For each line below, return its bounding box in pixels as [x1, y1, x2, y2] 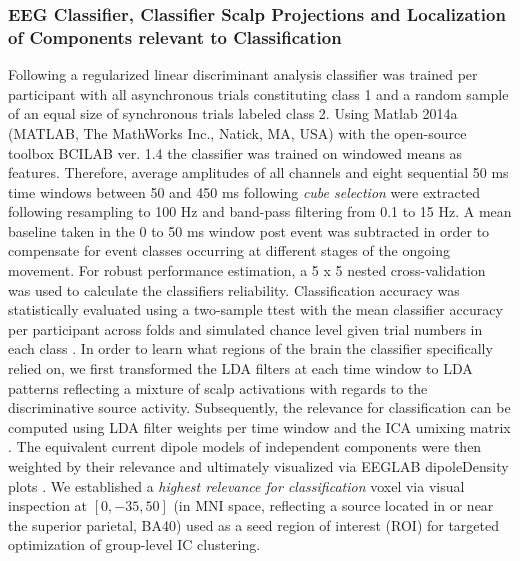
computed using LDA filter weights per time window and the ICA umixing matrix [8, 416, 511, 437]
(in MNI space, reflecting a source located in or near [173, 495, 494, 516]
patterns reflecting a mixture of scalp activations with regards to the [8, 377, 428, 398]
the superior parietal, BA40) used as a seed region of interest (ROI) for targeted [8, 514, 500, 535]
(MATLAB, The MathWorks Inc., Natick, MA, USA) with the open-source [8, 122, 467, 143]
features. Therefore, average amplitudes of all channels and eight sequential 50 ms [8, 162, 509, 183]
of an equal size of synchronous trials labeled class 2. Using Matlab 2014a [8, 103, 458, 124]
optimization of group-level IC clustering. [8, 534, 261, 555]
